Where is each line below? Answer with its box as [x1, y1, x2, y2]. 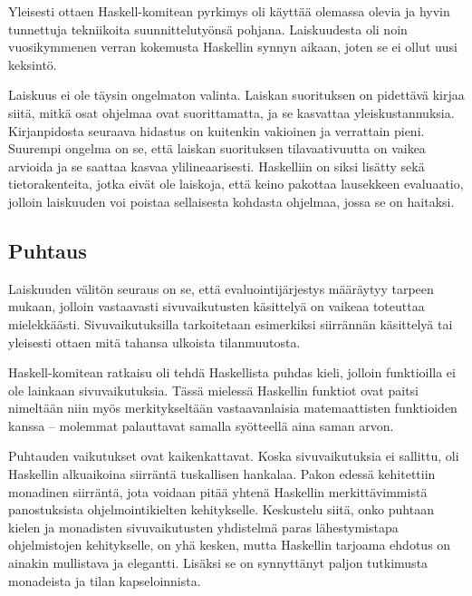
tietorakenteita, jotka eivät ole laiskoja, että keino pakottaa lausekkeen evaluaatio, [8, 174, 464, 193]
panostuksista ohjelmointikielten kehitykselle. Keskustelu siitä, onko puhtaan [8, 500, 434, 519]
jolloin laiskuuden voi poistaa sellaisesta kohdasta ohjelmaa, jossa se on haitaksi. [8, 191, 455, 210]
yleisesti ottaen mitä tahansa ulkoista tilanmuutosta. [8, 332, 301, 351]
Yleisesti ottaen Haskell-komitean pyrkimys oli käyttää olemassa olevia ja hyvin [8, 2, 450, 20]
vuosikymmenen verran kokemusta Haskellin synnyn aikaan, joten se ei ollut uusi [8, 37, 458, 56]
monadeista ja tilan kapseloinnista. [8, 571, 201, 590]
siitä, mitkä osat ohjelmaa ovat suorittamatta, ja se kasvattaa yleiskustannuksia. [8, 103, 455, 122]
